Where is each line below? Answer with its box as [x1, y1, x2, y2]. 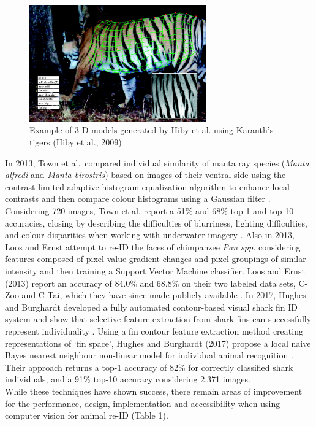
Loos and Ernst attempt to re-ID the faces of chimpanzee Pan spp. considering [5, 240, 301, 253]
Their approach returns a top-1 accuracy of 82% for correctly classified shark [5, 360, 293, 373]
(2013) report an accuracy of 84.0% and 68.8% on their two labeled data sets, [5, 276, 296, 289]
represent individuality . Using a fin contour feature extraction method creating [5, 324, 303, 337]
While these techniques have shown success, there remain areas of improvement [5, 384, 303, 397]
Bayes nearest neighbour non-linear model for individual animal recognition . [5, 349, 293, 362]
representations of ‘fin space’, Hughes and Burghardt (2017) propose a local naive [5, 336, 311, 349]
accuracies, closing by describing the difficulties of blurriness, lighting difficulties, [5, 216, 307, 229]
